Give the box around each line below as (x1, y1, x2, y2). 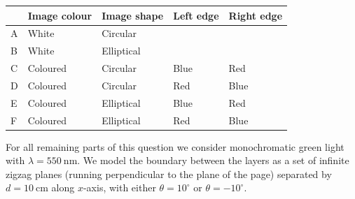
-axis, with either (83, 180, 156, 195)
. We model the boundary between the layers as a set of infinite (77, 153, 349, 168)
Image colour (27, 8, 92, 22)
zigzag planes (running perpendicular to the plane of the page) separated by (6, 166, 332, 181)
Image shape (102, 8, 164, 22)
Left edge (173, 8, 219, 22)
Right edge (228, 8, 283, 22)
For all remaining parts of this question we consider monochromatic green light (6, 139, 344, 154)
